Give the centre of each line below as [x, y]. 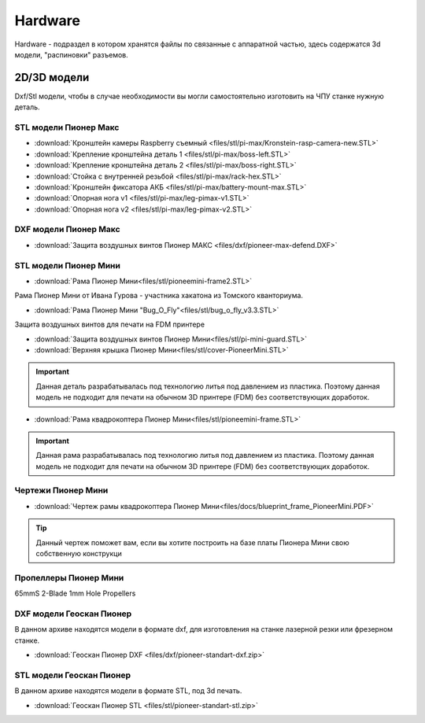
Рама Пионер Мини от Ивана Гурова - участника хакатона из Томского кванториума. [159, 296]
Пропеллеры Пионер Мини [69, 577]
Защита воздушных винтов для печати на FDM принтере [109, 325]
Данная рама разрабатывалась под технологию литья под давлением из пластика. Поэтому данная [205, 456]
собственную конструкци [79, 553]
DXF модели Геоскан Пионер [73, 614]
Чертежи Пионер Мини [61, 490]
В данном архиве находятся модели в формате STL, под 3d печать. [128, 691]
